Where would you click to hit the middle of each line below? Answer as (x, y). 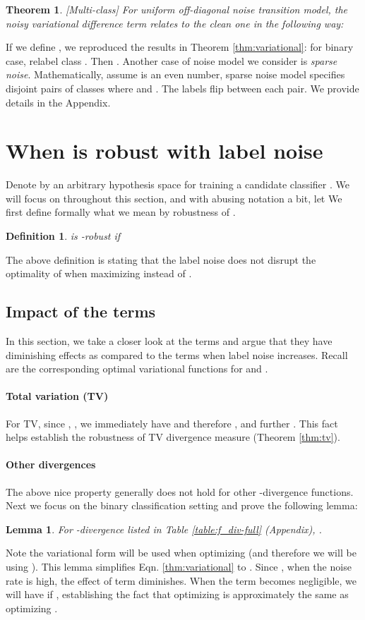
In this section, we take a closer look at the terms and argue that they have (169, 341)
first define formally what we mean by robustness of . (121, 212)
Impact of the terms (81, 311)
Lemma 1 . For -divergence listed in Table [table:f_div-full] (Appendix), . (164, 529)
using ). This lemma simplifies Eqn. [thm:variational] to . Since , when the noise (179, 566)
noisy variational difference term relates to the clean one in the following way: (175, 23)
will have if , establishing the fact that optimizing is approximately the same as (177, 594)
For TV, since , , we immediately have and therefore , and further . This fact (172, 423)
